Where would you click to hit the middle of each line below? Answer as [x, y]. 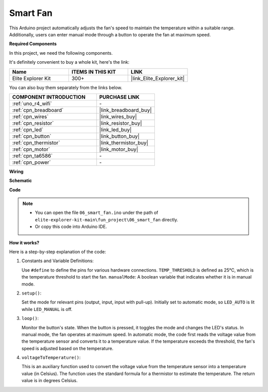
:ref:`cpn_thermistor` [36, 143]
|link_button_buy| [120, 136]
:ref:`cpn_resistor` [33, 123]
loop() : [30, 318]
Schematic [21, 181]
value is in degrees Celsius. [50, 381]
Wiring [16, 171]
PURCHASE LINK [120, 97]
